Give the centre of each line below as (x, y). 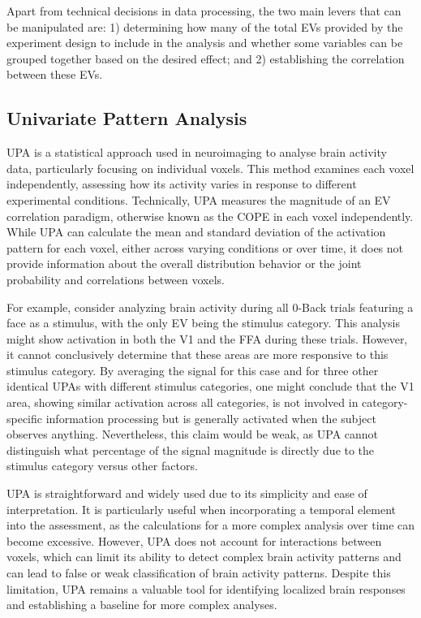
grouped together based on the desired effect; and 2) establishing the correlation (206, 58)
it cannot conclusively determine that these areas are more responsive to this (198, 354)
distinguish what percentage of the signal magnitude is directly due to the (191, 449)
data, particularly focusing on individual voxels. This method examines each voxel (210, 168)
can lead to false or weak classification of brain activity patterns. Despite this (199, 573)
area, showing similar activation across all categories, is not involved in (183, 402)
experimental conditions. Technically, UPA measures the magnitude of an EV (199, 199)
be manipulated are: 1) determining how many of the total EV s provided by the (205, 26)
